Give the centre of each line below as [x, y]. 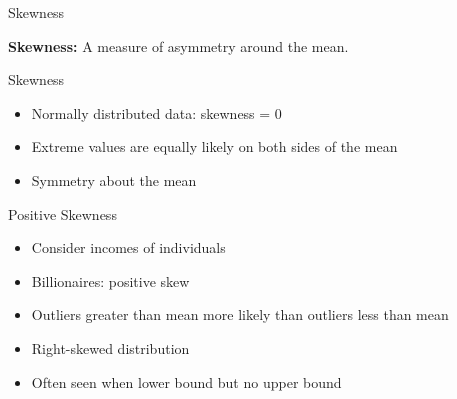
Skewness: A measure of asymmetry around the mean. [178, 45]
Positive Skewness [62, 213]
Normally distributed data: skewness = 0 [156, 112]
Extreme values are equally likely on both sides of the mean [214, 146]
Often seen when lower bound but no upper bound [186, 381]
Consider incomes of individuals [128, 247]
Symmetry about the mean [114, 179]
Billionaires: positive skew [110, 280]
